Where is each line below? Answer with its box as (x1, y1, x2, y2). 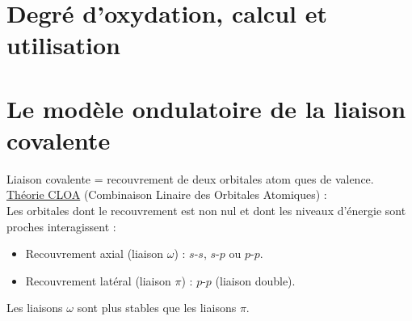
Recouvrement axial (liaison (25, 245, 164, 262)
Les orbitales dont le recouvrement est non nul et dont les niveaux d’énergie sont (6, 202, 406, 219)
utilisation (6, 28, 121, 61)
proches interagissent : (6, 218, 116, 234)
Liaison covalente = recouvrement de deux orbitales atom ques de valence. (6, 170, 374, 187)
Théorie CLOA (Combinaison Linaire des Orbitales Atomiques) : (6, 186, 327, 203)
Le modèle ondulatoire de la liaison (6, 91, 406, 125)
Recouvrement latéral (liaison (25, 272, 171, 289)
